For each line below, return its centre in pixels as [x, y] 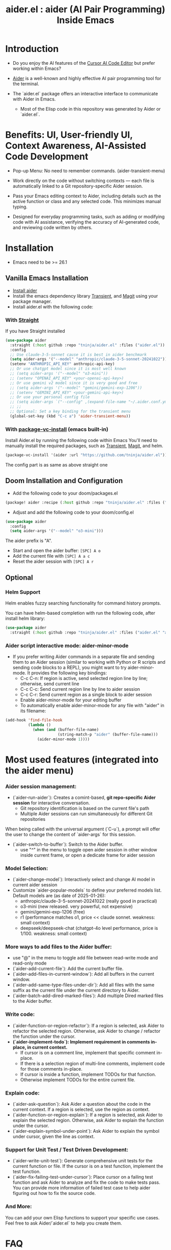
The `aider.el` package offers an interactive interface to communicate [85, 93]
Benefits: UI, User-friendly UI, [69, 135]
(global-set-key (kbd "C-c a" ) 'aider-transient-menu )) [70, 416]
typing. [20, 206]
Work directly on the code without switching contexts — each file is [83, 180]
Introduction [32, 49]
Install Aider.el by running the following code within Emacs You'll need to [81, 440]
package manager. [32, 301]
